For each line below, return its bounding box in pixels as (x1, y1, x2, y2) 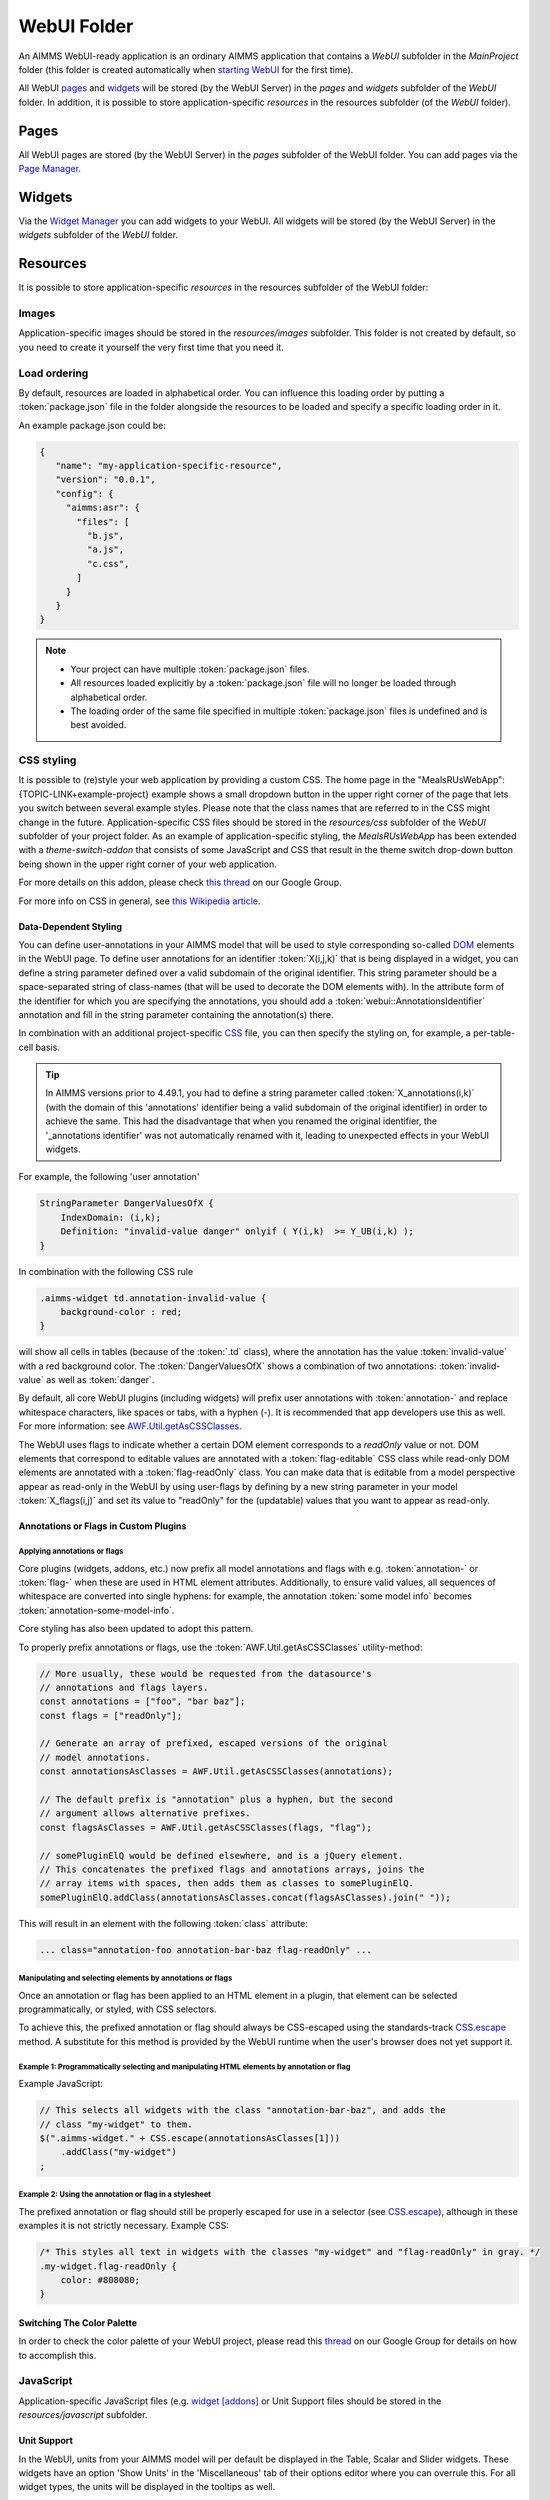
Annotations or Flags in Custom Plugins (18, 1520, 187, 1532)
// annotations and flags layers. (39, 1681, 209, 1693)
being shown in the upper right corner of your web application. (18, 858, 277, 870)
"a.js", (86, 544, 125, 555)
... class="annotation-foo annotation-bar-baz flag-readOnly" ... (39, 1944, 372, 1955)
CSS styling (18, 753, 77, 767)
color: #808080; (60, 2274, 140, 2285)
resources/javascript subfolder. (18, 2409, 148, 2421)
